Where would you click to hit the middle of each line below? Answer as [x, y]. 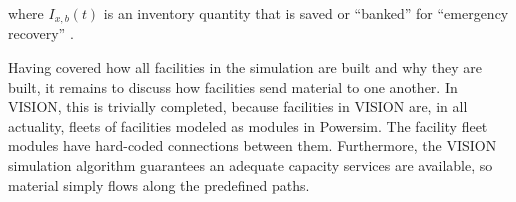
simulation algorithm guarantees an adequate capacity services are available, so [250, 165]
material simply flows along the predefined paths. [159, 184]
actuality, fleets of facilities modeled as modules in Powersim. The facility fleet [248, 125]
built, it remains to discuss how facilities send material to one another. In [233, 86]
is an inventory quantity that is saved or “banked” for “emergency [306, 13]
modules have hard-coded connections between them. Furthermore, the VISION [252, 145]
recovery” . [41, 33]
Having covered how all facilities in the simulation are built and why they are [245, 67]
